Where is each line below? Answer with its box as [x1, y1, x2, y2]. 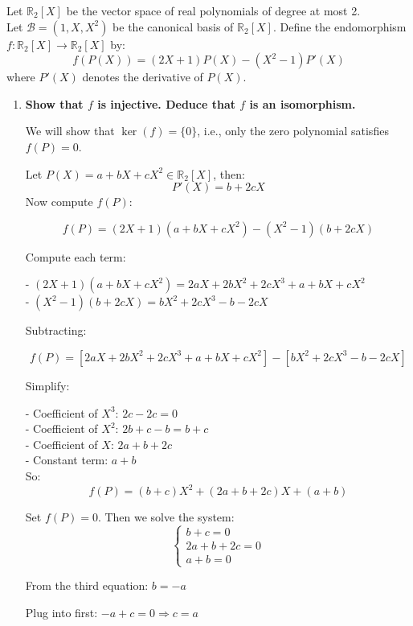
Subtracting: [25, 322, 87, 339]
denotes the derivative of [82, 68, 203, 85]
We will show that [25, 122, 115, 139]
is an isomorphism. [249, 95, 356, 112]
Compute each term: [25, 248, 126, 265]
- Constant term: [25, 451, 108, 468]
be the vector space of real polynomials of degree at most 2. [66, 2, 361, 19]
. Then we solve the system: [97, 509, 235, 525]
